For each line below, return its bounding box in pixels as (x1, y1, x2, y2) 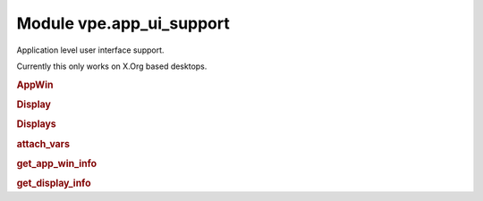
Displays (16, 118, 57, 130)
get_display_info (16, 177, 91, 189)
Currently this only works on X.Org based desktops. (16, 61, 208, 71)
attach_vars (16, 138, 71, 150)
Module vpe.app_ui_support (16, 13, 230, 33)
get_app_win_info (16, 157, 97, 170)
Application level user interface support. (16, 45, 165, 55)
